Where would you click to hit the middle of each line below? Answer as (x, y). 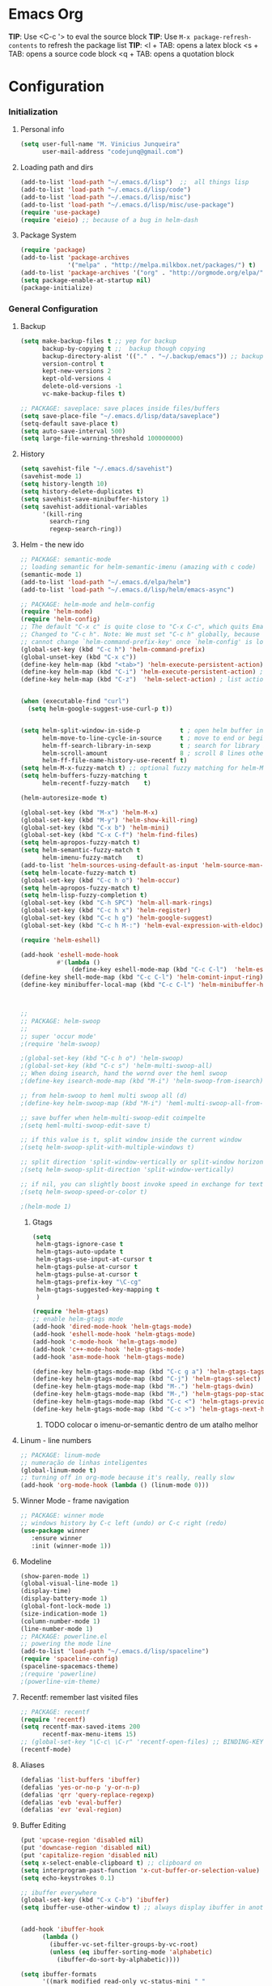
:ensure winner (57, 1538)
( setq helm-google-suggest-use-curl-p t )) (100, 709)
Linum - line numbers (55, 1440)
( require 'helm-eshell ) (60, 940)
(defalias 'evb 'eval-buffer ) (71, 1802)
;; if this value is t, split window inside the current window (131, 1140)
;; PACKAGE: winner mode (62, 1516)
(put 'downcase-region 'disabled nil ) (85, 1848)
